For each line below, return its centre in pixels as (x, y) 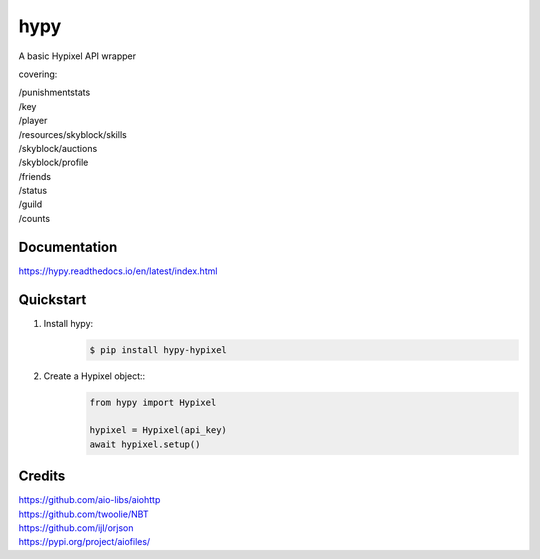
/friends (35, 176)
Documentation (68, 246)
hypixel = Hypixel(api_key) (158, 430)
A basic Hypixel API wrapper (77, 56)
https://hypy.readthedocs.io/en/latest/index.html (118, 271)
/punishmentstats (54, 92)
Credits (42, 476)
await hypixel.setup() (145, 444)
